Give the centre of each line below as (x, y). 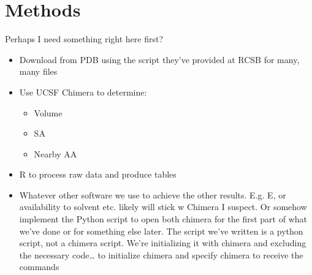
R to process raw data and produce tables (98, 174)
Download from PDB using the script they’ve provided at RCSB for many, (159, 59)
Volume (48, 112)
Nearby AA (55, 153)
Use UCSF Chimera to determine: (83, 92)
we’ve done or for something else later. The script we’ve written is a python (161, 231)
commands (39, 267)
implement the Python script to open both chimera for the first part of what (163, 219)
